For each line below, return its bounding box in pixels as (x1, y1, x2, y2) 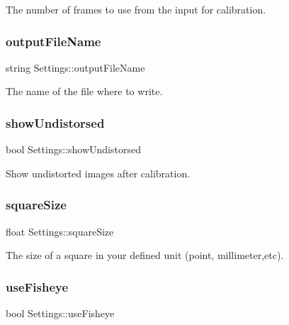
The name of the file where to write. (6, 84, 163, 99)
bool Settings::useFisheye (6, 306, 115, 321)
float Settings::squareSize (6, 224, 114, 238)
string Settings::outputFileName (6, 60, 145, 75)
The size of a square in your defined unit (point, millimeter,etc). (6, 248, 284, 263)
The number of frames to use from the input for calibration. (6, 2, 266, 16)
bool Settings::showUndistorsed (6, 142, 141, 157)
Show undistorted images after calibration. (6, 165, 191, 180)
